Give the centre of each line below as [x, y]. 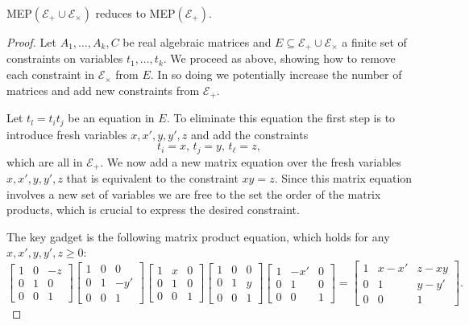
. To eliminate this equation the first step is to [281, 118]
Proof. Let [31, 42]
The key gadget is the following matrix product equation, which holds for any [198, 236]
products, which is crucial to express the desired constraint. [153, 210]
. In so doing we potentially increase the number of [276, 74]
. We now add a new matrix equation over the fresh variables [251, 161]
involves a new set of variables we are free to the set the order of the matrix [194, 193]
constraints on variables [65, 58]
